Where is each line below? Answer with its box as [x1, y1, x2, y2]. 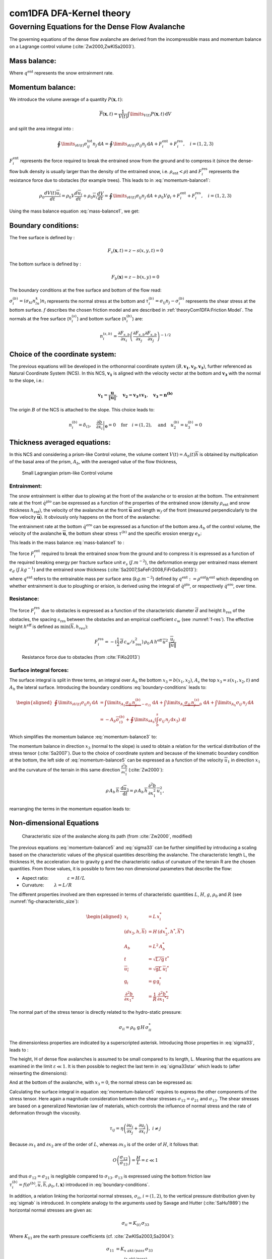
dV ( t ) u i [44, 190, 61, 197]
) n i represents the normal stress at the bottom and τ [39, 298, 149, 305]
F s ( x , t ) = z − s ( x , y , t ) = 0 [107, 248, 164, 254]
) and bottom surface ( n [77, 315, 127, 322]
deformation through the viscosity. [9, 1109, 81, 1115]
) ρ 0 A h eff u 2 [142, 638, 168, 646]
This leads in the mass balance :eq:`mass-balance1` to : [9, 539, 124, 546]
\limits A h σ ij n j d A [217, 700, 254, 707]
